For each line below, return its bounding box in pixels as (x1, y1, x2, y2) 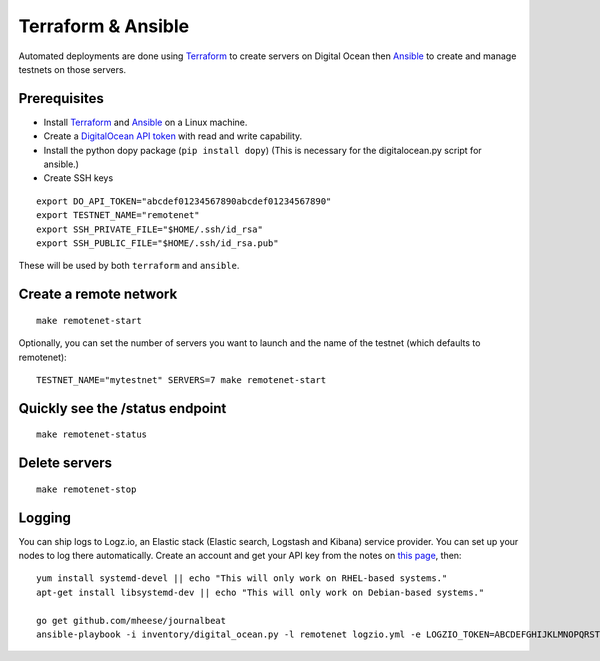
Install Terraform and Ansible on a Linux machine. (43, 116, 248, 128)
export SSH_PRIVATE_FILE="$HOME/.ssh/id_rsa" (36, 223, 264, 235)
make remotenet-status (36, 429, 148, 440)
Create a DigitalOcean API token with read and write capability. (43, 130, 303, 142)
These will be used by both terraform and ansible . (18, 260, 240, 272)
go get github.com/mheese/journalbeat (36, 615, 227, 626)
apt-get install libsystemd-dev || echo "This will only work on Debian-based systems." (36, 586, 485, 598)
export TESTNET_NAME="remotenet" (36, 210, 200, 221)
